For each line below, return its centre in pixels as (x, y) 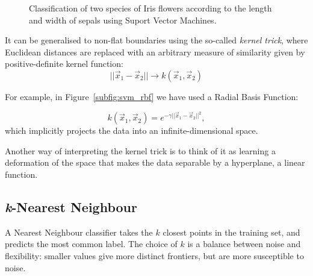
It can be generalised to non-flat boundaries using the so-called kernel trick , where (156, 40)
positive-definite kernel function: (64, 64)
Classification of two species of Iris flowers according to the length (150, 8)
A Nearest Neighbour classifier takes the (79, 232)
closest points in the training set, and (231, 232)
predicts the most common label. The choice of (91, 244)
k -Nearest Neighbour (71, 206)
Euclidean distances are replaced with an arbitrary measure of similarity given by (155, 52)
